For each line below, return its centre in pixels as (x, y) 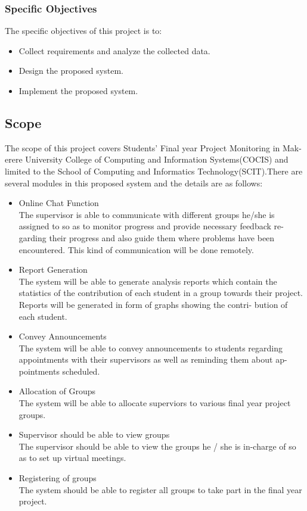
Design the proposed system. (71, 71)
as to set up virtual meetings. (72, 458)
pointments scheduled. (59, 371)
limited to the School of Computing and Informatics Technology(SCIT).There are (154, 171)
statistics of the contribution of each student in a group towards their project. (161, 293)
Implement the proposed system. (78, 91)
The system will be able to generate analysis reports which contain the (148, 281)
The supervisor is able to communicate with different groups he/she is (147, 214)
